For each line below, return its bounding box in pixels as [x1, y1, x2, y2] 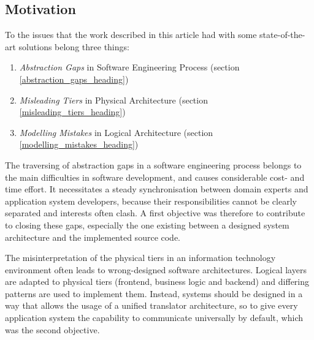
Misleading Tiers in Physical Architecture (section [19, 93, 208, 106]
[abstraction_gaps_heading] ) [19, 72, 129, 85]
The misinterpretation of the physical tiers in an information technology [5, 251, 276, 264]
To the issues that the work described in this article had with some [5, 28, 257, 41]
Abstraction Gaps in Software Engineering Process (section [19, 61, 240, 74]
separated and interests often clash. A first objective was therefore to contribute [5, 206, 305, 219]
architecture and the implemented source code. [5, 230, 181, 243]
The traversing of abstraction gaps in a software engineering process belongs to [5, 158, 302, 171]
